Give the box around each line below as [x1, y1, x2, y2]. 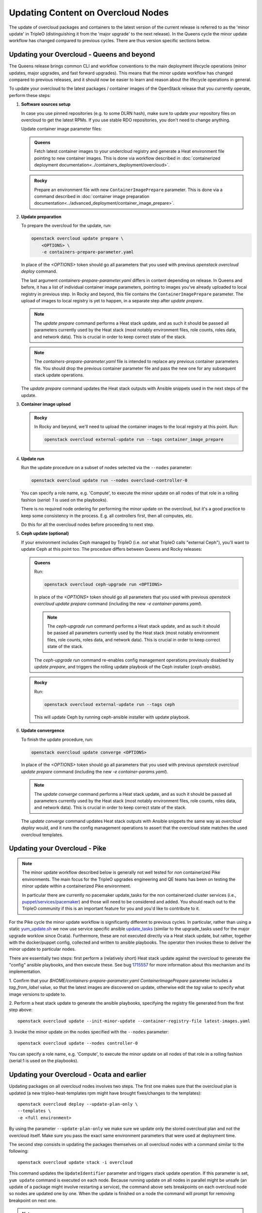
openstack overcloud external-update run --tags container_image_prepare [44, 437, 224, 443]
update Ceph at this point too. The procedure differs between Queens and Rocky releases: [21, 546, 202, 552]
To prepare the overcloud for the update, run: [21, 223, 112, 229]
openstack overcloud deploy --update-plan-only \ [17, 1101, 138, 1107]
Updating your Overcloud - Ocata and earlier [9, 1070, 147, 1079]
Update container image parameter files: [21, 126, 102, 132]
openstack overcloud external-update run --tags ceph [44, 702, 175, 707]
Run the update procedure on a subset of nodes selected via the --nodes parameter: [21, 465, 192, 471]
